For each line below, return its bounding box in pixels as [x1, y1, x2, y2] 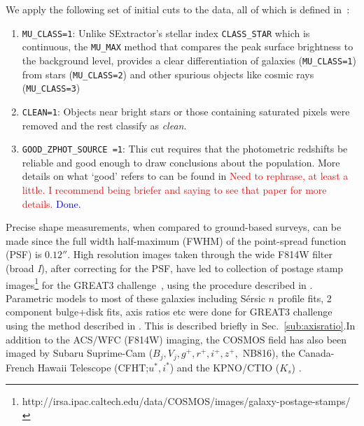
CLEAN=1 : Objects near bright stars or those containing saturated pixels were [22, 104, 350, 118]
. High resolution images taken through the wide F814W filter [67, 247, 333, 262]
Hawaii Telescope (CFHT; [37, 360, 149, 374]
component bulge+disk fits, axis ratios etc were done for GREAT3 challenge [6, 304, 332, 319]
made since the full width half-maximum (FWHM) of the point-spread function [6, 233, 346, 248]
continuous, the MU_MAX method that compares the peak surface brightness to [22, 39, 353, 54]
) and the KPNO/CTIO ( [169, 360, 280, 374]
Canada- [298, 346, 335, 360]
